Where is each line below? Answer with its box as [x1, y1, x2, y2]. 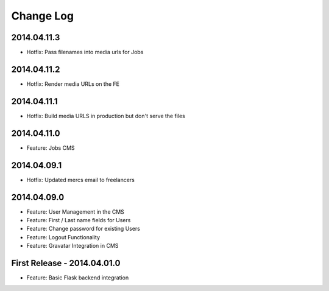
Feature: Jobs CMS [26, 144, 76, 152]
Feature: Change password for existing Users [26, 225, 140, 233]
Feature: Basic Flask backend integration [26, 274, 129, 281]
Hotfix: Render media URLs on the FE [26, 80, 120, 88]
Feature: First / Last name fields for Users [26, 216, 131, 223]
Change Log [11, 9, 74, 23]
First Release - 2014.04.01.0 [11, 258, 121, 268]
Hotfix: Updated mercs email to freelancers [26, 176, 135, 183]
